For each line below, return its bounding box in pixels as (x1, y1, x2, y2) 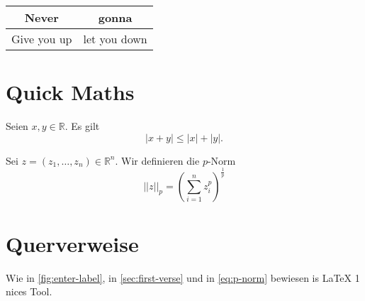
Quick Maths (6, 77, 135, 106)
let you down (83, 31, 147, 47)
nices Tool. (6, 284, 52, 299)
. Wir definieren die (115, 153, 200, 168)
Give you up (11, 31, 72, 47)
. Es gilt (64, 119, 100, 133)
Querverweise (6, 229, 139, 258)
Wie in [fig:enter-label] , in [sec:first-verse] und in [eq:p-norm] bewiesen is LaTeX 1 (6, 270, 360, 285)
